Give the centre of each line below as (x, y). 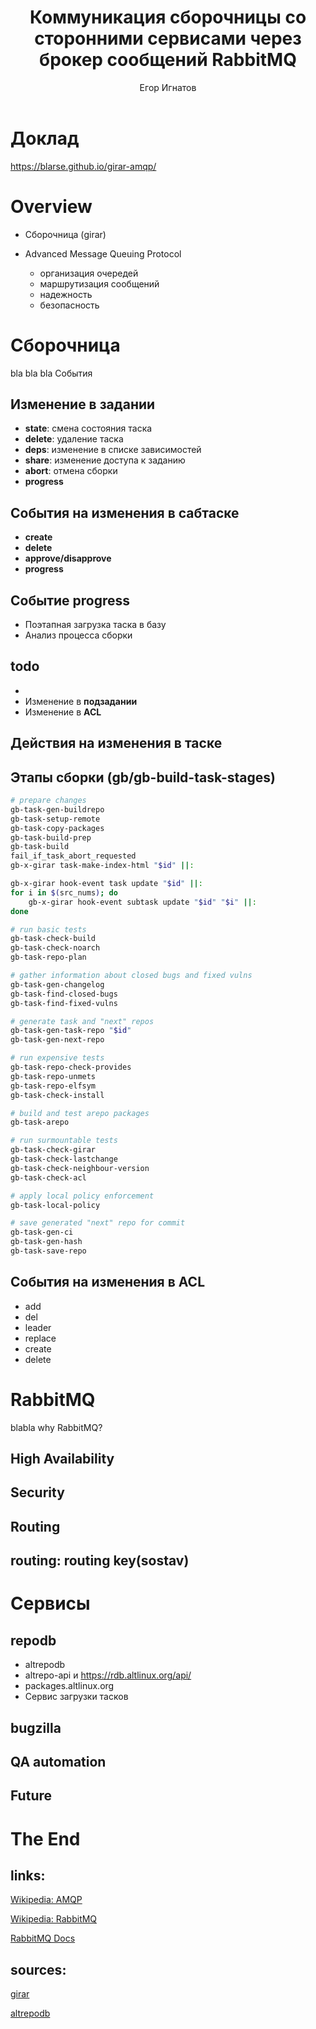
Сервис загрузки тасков (76, 1697)
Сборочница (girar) (65, 234)
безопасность (69, 305)
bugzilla (36, 1727)
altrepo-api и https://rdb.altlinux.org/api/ (108, 1675)
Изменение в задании (83, 404)
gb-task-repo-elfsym (53, 1086)
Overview (51, 206)
